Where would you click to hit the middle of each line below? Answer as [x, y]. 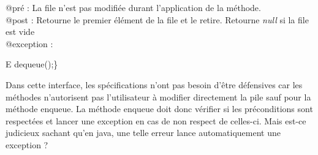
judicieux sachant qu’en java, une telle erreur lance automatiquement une [143, 133]
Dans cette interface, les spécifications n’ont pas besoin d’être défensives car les [154, 84]
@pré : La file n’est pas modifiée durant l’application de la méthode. [133, 7]
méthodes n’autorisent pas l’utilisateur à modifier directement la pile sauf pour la [158, 96]
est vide [20, 32]
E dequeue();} [32, 64]
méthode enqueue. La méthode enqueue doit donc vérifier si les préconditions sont [159, 109]
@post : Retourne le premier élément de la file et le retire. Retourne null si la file [157, 19]
